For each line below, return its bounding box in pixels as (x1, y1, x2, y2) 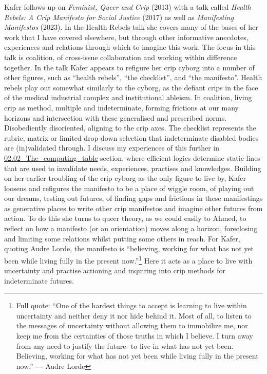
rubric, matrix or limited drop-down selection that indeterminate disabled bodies (4, 132, 259, 143)
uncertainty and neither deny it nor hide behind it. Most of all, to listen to (16, 310, 252, 321)
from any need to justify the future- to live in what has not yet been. (16, 340, 234, 351)
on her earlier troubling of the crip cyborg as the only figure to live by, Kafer (4, 173, 246, 183)
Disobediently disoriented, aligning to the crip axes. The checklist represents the (4, 122, 256, 133)
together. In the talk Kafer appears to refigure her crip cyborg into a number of (4, 62, 255, 72)
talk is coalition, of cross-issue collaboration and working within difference (4, 51, 237, 62)
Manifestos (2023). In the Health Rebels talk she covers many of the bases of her (4, 22, 258, 32)
